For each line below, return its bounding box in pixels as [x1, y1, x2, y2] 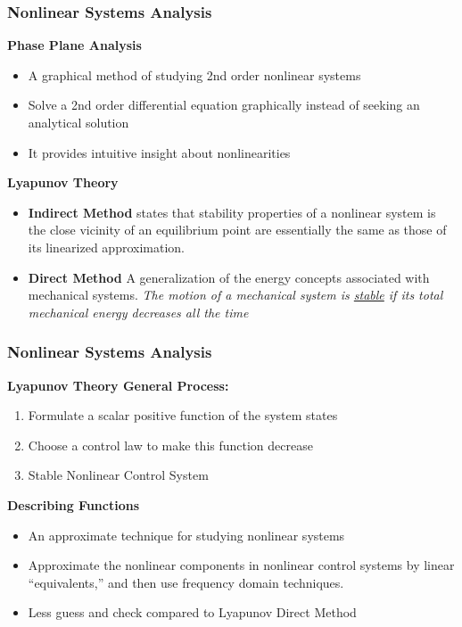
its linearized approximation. [28, 237, 185, 256]
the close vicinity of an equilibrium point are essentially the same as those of [28, 220, 447, 239]
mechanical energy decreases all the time [28, 302, 249, 321]
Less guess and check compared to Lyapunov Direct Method [28, 603, 357, 622]
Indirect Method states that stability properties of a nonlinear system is [28, 202, 436, 221]
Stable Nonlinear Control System [28, 466, 209, 484]
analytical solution [28, 113, 129, 131]
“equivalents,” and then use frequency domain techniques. [28, 573, 344, 591]
